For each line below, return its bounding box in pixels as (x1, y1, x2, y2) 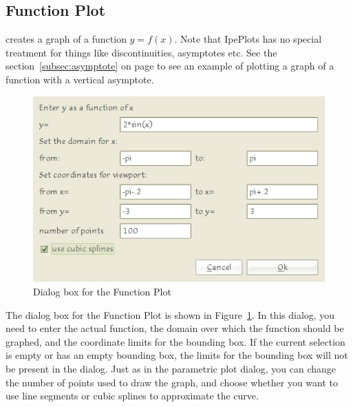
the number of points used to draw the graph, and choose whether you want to (6, 375, 338, 389)
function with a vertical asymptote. (6, 72, 154, 86)
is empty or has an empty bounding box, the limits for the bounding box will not (6, 348, 348, 362)
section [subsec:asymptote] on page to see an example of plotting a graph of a (6, 59, 334, 73)
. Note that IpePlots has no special (174, 32, 322, 46)
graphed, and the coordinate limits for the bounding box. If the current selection (6, 334, 345, 348)
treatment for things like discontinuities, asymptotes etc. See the (6, 45, 277, 59)
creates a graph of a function (6, 32, 127, 46)
